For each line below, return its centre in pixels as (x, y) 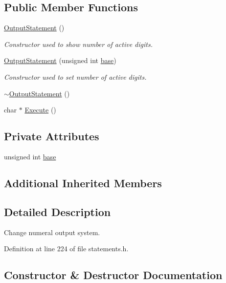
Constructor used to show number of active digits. (78, 44)
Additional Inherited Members (83, 183)
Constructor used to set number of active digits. (75, 76)
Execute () (40, 110)
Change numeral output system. (52, 232)
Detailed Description (57, 211)
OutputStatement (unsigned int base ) (60, 60)
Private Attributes (52, 136)
